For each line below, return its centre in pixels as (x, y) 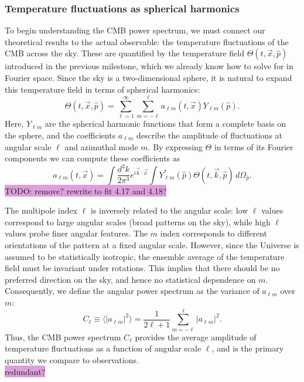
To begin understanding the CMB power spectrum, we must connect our (135, 30)
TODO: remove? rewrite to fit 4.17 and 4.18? (86, 190)
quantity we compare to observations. (72, 359)
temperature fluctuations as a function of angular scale (103, 348)
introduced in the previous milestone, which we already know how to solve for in (149, 66)
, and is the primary (248, 348)
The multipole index (41, 210)
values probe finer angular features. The (76, 233)
